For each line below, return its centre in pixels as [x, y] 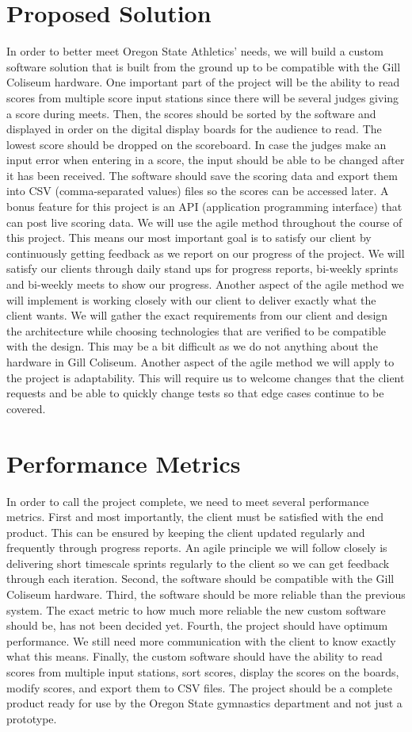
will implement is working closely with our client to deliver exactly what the [191, 299]
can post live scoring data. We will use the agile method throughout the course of [204, 222]
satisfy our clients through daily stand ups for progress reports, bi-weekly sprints [202, 268]
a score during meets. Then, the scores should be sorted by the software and [191, 113]
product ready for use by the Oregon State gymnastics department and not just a [204, 703]
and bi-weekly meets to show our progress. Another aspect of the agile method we [205, 284]
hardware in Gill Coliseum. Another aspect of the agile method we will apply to [200, 362]
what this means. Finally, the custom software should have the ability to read [195, 656]
